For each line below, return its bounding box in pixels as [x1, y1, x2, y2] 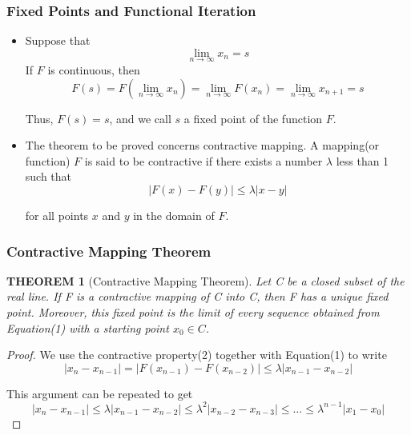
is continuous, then [47, 62, 140, 78]
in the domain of [133, 207, 215, 223]
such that [25, 168, 72, 185]
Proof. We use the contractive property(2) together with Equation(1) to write [6, 346, 387, 363]
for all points [25, 207, 89, 223]
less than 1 [336, 152, 389, 169]
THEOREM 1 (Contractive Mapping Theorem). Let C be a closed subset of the [6, 272, 405, 289]
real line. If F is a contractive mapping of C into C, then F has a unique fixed [6, 288, 389, 305]
